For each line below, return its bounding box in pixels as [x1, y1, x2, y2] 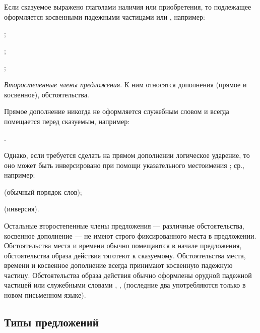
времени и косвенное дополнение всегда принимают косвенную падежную [4, 260, 233, 270]
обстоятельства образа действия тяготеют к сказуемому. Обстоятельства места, [4, 250, 246, 260]
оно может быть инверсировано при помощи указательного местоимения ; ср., [4, 159, 244, 170]
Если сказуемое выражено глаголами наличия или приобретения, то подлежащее [4, 2, 251, 12]
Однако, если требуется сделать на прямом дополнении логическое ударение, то [4, 149, 250, 160]
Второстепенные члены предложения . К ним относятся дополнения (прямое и [4, 79, 247, 89]
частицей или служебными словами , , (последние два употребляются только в [4, 280, 246, 290]
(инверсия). [4, 203, 39, 214]
